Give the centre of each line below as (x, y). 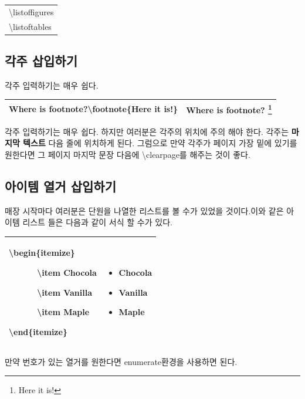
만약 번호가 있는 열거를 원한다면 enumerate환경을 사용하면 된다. (121, 361)
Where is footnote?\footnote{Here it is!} (94, 108)
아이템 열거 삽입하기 (60, 186)
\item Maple (63, 312)
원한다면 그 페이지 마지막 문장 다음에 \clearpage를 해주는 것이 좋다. (128, 154)
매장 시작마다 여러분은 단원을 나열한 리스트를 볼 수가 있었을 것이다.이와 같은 (144, 210)
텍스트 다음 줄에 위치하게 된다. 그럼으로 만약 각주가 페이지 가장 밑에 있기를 (160, 143)
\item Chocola (67, 272)
